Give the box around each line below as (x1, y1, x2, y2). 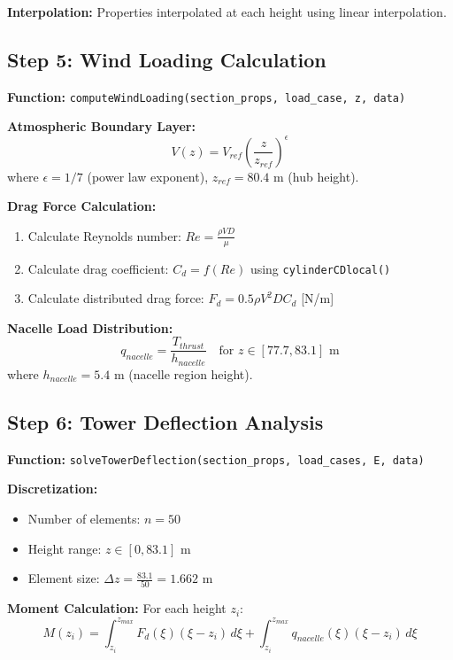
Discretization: (7, 479, 98, 498)
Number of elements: (27, 509, 141, 527)
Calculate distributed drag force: (27, 289, 204, 307)
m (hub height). (273, 167, 359, 185)
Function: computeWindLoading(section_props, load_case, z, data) (7, 87, 406, 105)
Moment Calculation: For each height (7, 599, 226, 617)
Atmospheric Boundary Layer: (7, 117, 196, 136)
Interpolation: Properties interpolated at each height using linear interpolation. (7, 3, 447, 20)
